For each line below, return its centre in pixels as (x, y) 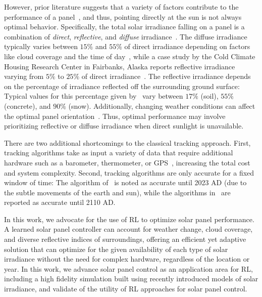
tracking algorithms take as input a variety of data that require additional (119, 153)
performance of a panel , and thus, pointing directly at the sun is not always (123, 16)
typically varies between (41, 46)
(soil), (209, 96)
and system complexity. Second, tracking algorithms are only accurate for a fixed (129, 172)
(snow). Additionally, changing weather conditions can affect (162, 105)
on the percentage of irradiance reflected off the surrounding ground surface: (122, 86)
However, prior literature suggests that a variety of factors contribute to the (121, 7)
